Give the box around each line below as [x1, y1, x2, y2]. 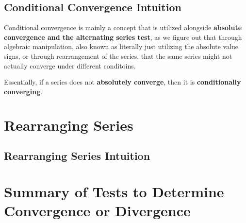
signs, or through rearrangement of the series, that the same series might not [4, 51, 232, 61]
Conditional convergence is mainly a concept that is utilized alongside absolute [4, 22, 242, 33]
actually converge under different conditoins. [4, 60, 136, 70]
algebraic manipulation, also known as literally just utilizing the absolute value [4, 41, 239, 51]
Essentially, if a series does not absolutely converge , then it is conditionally [4, 77, 241, 87]
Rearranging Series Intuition [4, 148, 150, 163]
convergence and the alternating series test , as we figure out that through [4, 32, 242, 42]
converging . [4, 86, 43, 96]
